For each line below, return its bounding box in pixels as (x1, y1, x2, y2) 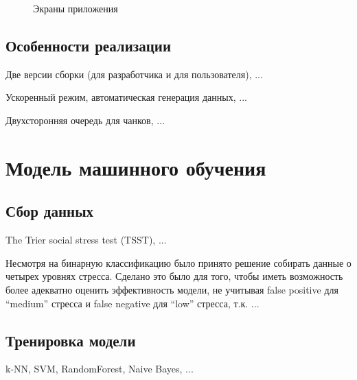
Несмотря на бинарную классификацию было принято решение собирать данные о (5, 255, 352, 270)
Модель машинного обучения (5, 153, 266, 181)
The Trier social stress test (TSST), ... (5, 233, 167, 247)
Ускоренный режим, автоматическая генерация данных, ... (5, 90, 247, 104)
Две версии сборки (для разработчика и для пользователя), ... (5, 67, 263, 81)
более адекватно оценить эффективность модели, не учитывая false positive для (5, 282, 338, 296)
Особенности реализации (5, 34, 171, 56)
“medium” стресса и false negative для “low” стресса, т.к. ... (5, 296, 260, 310)
